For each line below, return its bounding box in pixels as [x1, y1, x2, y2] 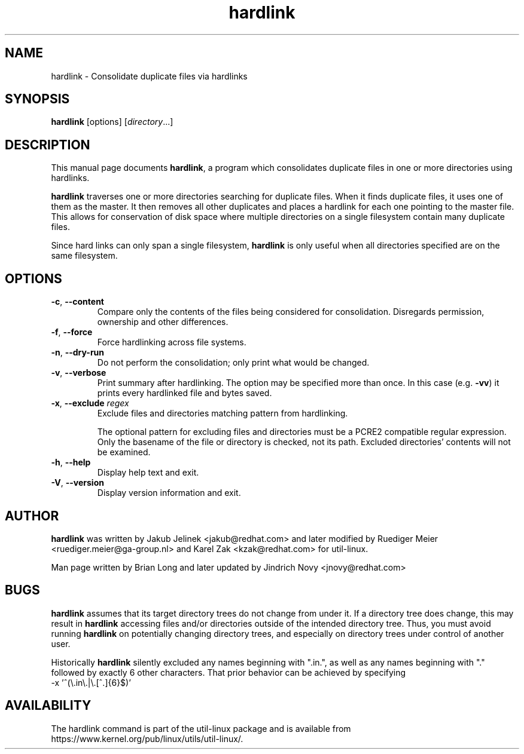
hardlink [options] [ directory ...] [51, 117, 173, 127]
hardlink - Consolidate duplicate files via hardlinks [51, 71, 248, 81]
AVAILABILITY [5, 698, 92, 713]
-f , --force [51, 327, 93, 338]
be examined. [97, 447, 151, 458]
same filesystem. [51, 250, 118, 261]
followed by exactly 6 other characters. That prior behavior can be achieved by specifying [51, 667, 406, 678]
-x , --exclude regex [51, 398, 129, 409]
